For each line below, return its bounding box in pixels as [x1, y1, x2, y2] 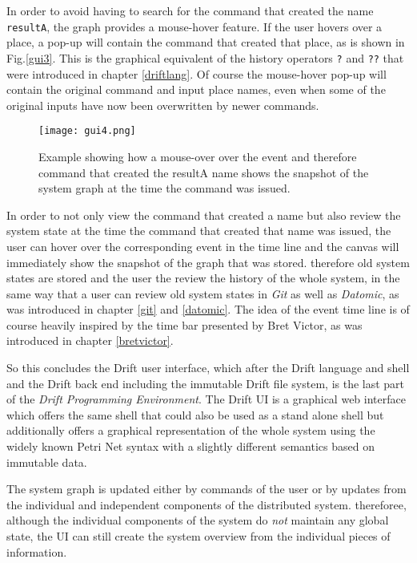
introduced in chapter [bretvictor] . [6, 332, 174, 349]
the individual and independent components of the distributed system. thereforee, [6, 496, 407, 512]
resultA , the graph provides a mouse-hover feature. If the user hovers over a [6, 18, 383, 34]
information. [6, 543, 67, 560]
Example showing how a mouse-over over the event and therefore [38, 148, 357, 164]
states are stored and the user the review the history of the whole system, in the [6, 269, 400, 286]
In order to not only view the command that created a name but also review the [6, 206, 401, 223]
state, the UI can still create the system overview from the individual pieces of [6, 528, 391, 544]
